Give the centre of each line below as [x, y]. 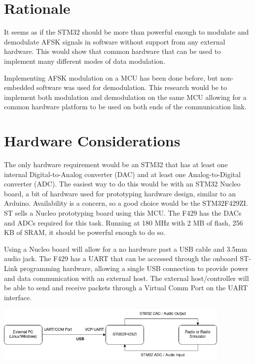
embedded [19, 87]
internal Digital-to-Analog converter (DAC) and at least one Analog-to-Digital [122, 174]
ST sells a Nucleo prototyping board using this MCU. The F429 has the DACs [123, 212]
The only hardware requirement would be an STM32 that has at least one [116, 164]
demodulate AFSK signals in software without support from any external [115, 41]
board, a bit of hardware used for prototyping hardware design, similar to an [120, 193]
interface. [18, 297]
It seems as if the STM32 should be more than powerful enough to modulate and [127, 32]
